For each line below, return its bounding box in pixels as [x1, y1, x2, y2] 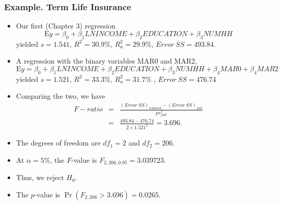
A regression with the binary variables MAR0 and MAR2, [16, 55, 197, 66]
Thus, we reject [16, 172, 64, 183]
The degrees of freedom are [16, 137, 101, 148]
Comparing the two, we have [16, 91, 105, 101]
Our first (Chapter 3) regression [16, 20, 116, 31]
